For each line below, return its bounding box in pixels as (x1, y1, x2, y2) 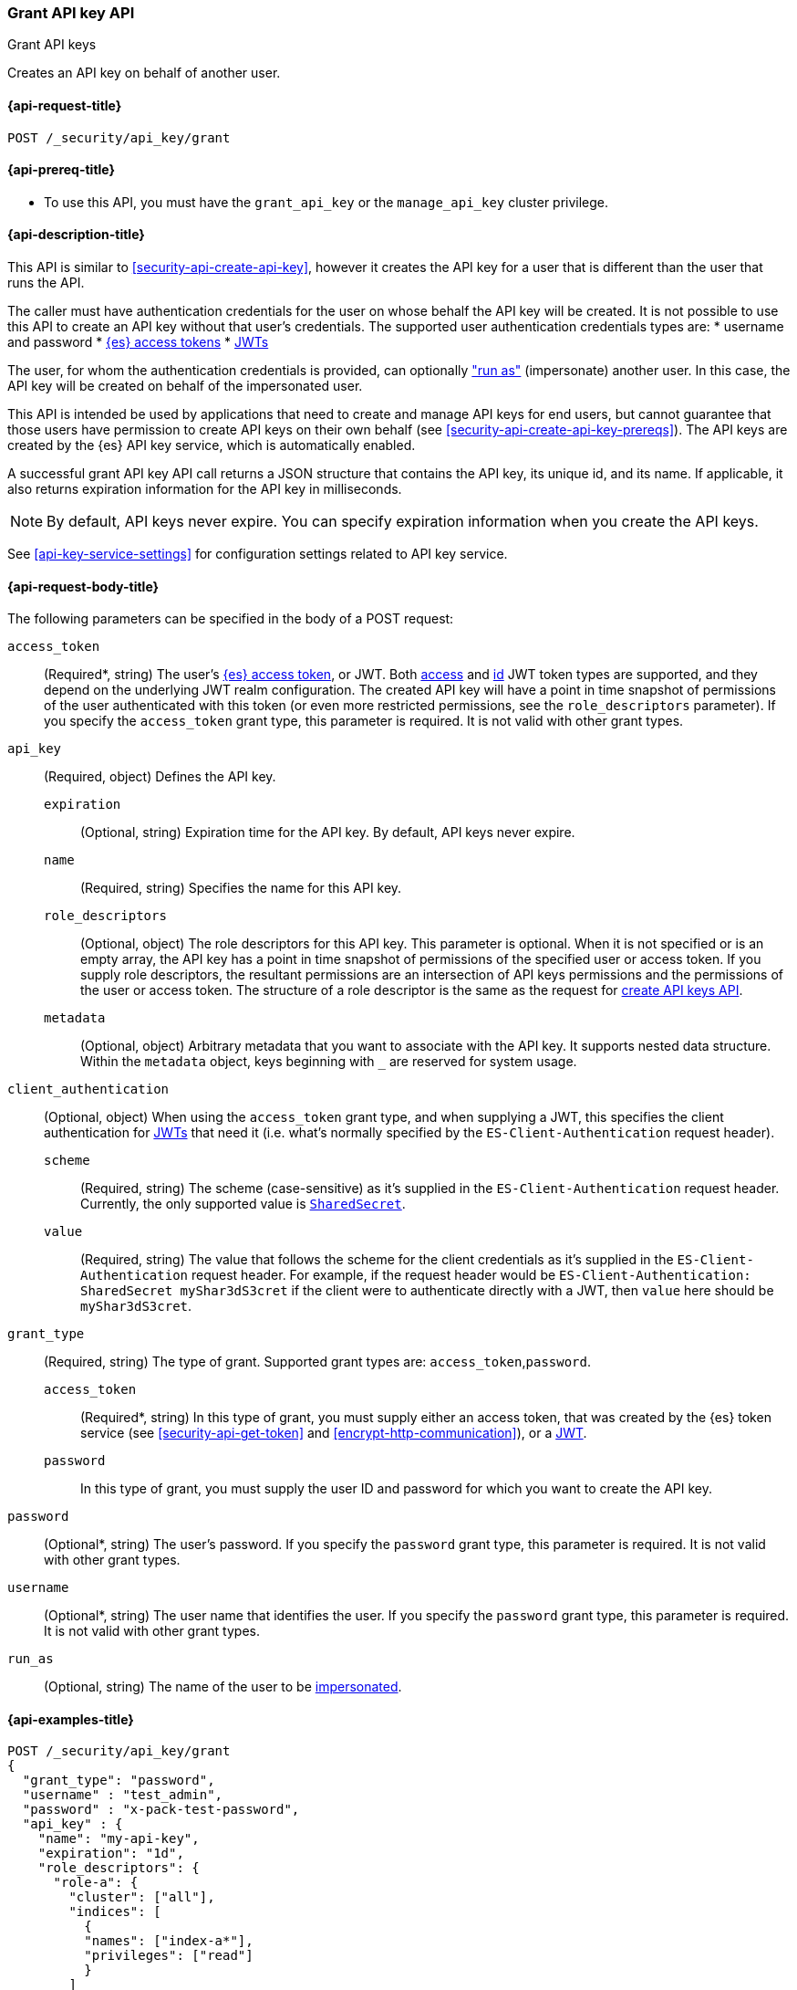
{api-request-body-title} (7, 578, 160, 594)
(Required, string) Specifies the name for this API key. (80, 880, 402, 896)
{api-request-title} (7, 97, 122, 113)
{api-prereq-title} (7, 162, 116, 178)
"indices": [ (68, 1904, 161, 1920)
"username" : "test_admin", (22, 1787, 223, 1803)
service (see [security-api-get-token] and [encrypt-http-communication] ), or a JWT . (80, 1425, 587, 1441)
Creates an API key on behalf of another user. (7, 65, 281, 81)
